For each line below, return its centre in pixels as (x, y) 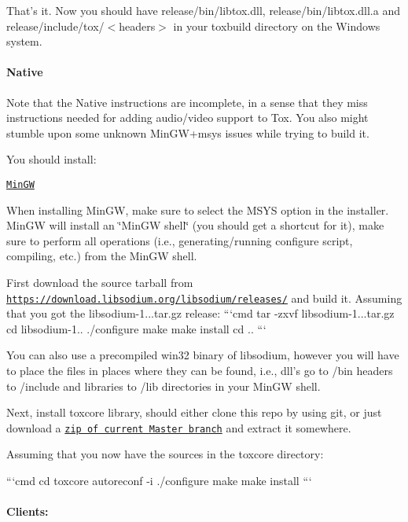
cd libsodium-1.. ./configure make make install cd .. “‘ (136, 328)
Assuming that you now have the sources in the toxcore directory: (165, 454)
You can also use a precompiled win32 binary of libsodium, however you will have (203, 355)
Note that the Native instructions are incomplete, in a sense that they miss (187, 102)
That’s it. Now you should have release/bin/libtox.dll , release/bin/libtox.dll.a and (203, 10)
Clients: (28, 511)
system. (24, 41)
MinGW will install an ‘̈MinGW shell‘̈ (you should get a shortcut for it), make (195, 225)
